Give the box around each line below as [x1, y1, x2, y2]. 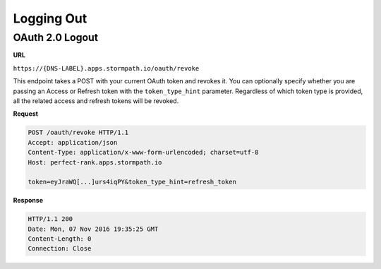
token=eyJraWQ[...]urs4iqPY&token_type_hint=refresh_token [28, 178, 236, 186]
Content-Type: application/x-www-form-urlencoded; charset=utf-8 [28, 148, 259, 157]
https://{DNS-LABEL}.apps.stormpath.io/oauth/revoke [13, 64, 200, 72]
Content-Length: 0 [28, 235, 92, 243]
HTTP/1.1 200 [28, 215, 73, 223]
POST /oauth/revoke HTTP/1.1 [28, 128, 129, 137]
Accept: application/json [28, 138, 118, 146]
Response [13, 196, 44, 205]
